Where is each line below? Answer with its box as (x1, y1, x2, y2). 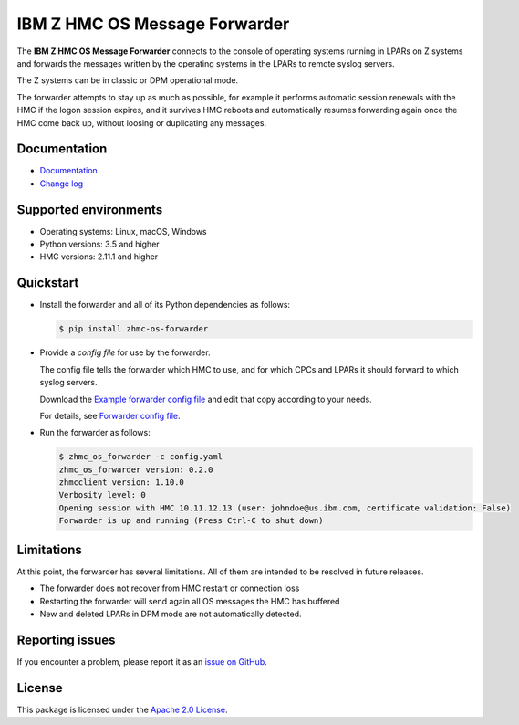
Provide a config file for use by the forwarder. (39, 347, 211, 358)
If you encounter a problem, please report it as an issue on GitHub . (16, 656, 268, 667)
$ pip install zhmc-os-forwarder (58, 324, 209, 334)
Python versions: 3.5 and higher (39, 238, 160, 250)
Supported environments (16, 202, 163, 217)
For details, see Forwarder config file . (39, 410, 182, 421)
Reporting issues (16, 632, 116, 647)
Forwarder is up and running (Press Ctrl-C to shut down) (58, 516, 324, 526)
